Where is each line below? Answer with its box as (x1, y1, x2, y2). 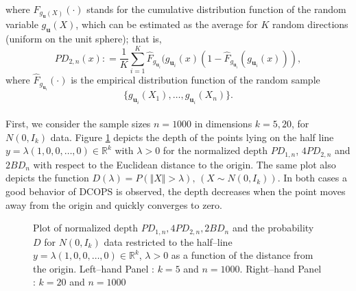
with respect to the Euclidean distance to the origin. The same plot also (33, 157, 336, 171)
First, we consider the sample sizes (5, 116, 151, 131)
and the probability (232, 220, 314, 235)
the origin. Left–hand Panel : (33, 261, 155, 275)
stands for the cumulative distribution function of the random (86, 2, 346, 16)
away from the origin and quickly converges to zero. (5, 197, 222, 212)
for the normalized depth (163, 143, 268, 157)
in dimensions (194, 116, 252, 131)
